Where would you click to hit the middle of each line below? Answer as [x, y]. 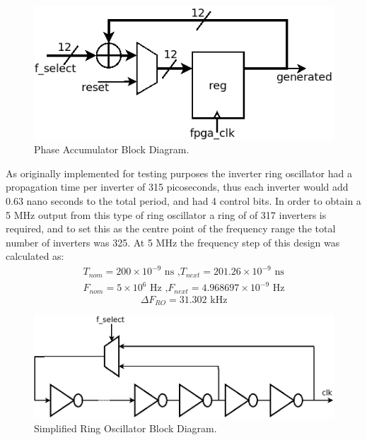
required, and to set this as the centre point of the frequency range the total [171, 228]
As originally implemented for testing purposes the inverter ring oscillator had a [179, 173]
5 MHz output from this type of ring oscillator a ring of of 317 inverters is [166, 214]
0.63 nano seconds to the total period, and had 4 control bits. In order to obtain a [183, 200]
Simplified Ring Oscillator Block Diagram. [126, 428]
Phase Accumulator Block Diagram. [112, 149]
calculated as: [35, 256]
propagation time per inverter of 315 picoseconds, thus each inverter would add [177, 187]
